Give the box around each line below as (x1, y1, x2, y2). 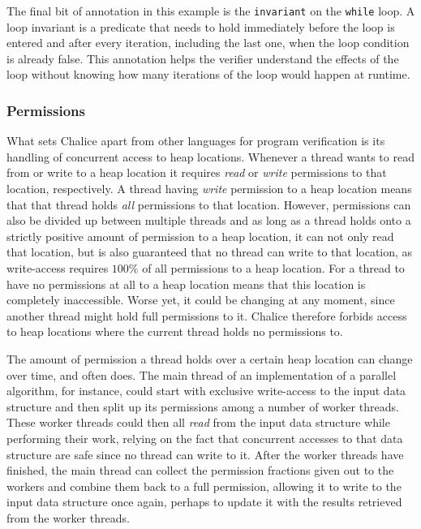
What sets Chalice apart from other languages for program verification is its (6, 132, 385, 149)
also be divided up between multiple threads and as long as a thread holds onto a (6, 212, 411, 229)
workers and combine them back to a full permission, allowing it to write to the (6, 477, 402, 494)
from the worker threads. (6, 509, 130, 526)
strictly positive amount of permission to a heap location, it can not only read (6, 227, 394, 244)
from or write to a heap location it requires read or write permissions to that (6, 164, 387, 181)
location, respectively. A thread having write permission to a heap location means (6, 180, 412, 197)
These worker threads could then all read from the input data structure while (6, 414, 390, 431)
